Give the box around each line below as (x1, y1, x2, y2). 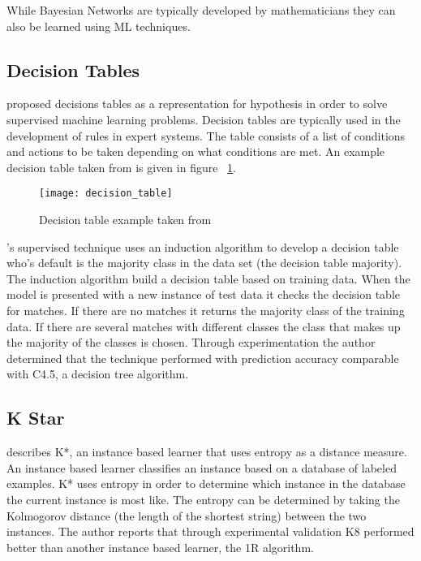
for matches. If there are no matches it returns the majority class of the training (6, 301, 405, 318)
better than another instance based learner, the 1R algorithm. (6, 538, 314, 555)
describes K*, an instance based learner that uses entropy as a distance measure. (6, 443, 407, 460)
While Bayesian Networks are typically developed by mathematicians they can (6, 2, 396, 18)
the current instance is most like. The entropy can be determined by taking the (6, 490, 400, 507)
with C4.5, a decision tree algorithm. (6, 365, 189, 382)
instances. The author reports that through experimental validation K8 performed (6, 523, 415, 540)
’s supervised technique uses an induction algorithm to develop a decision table (6, 238, 399, 255)
